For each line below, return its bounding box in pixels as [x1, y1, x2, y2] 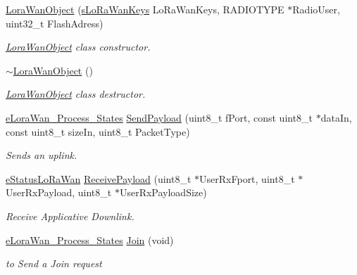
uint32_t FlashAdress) [6, 15, 104, 30]
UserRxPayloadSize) [119, 185, 207, 200]
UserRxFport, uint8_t [199, 171, 295, 186]
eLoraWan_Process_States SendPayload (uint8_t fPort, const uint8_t [6, 110, 313, 124]
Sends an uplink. [6, 148, 77, 162]
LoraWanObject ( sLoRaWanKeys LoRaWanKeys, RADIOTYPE [6, 2, 284, 16]
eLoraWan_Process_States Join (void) [6, 232, 174, 247]
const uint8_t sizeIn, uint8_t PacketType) [6, 124, 190, 139]
